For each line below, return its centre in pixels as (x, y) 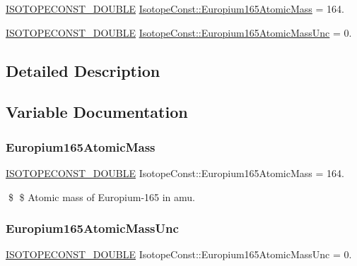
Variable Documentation (97, 112)
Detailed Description (83, 70)
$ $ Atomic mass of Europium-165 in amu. (101, 197)
